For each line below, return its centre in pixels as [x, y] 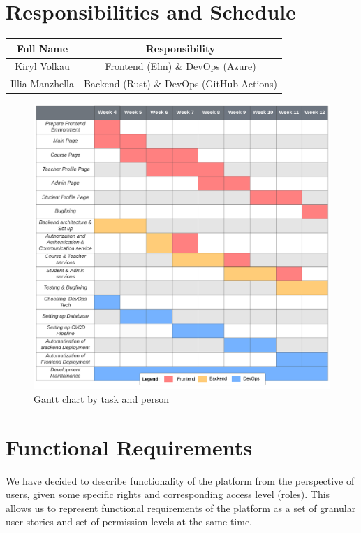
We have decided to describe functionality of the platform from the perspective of [180, 480]
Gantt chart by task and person [102, 398]
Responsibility [180, 48]
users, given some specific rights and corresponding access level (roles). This [168, 494]
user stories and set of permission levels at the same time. [129, 521]
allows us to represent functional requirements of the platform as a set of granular [181, 507]
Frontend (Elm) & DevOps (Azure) [180, 66]
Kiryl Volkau [42, 66]
